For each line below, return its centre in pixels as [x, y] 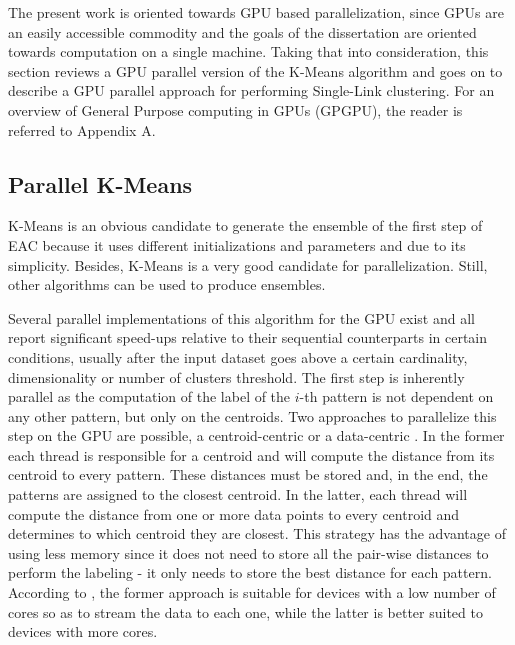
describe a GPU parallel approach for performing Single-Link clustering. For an [251, 90]
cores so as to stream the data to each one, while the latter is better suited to [245, 611]
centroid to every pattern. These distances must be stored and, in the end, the [248, 474]
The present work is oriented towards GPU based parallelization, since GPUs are [256, 12]
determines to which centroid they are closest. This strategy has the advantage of [257, 533]
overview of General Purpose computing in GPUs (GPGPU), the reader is [235, 109]
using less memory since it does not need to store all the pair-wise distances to [248, 552]
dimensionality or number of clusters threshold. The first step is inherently [236, 376]
